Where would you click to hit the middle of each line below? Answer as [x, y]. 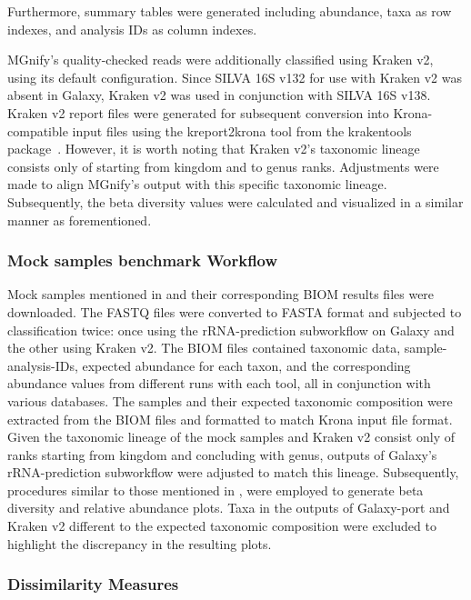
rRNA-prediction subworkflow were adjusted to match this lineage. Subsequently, [233, 472]
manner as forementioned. [80, 220]
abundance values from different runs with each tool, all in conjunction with [219, 383]
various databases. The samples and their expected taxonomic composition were [230, 400]
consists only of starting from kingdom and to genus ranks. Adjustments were [223, 166]
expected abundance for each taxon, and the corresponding [246, 365]
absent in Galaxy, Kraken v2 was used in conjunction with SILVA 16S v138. [219, 95]
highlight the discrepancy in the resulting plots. [140, 543]
